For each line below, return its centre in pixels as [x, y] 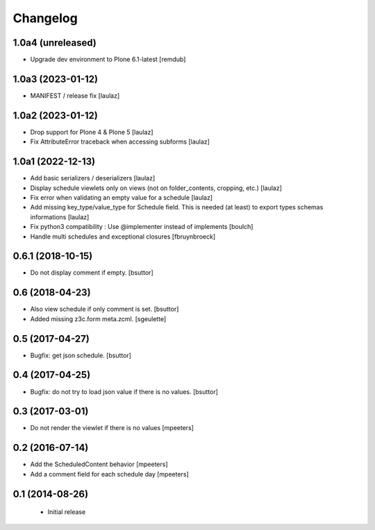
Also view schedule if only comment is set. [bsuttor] [105, 309]
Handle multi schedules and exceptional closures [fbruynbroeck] [123, 237]
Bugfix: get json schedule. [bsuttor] [81, 355]
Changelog [45, 18]
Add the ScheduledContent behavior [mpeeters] [99, 464]
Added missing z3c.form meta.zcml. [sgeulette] [98, 318]
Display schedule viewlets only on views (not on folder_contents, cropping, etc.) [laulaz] [156, 188]
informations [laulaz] [60, 217]
